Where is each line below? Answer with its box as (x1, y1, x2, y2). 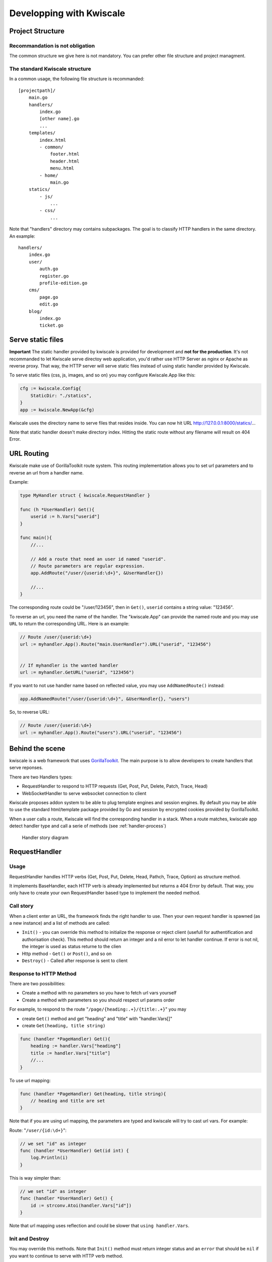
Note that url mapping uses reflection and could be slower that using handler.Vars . (9, 1223, 190, 1229)
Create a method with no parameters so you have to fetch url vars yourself (22, 990, 177, 996)
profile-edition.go (39, 280, 88, 286)
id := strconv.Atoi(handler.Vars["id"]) (30, 1202, 132, 1208)
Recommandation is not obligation (9, 42, 95, 49)
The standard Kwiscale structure (9, 66, 92, 73)
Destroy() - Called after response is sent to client (22, 957, 128, 964)
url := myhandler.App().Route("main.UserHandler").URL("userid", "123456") (20, 641, 212, 647)
